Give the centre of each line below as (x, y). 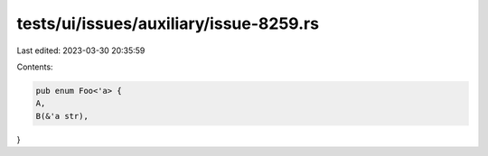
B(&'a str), (62, 116)
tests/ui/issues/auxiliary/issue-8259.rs (168, 23)
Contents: (35, 67)
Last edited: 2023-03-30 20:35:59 (81, 50)
